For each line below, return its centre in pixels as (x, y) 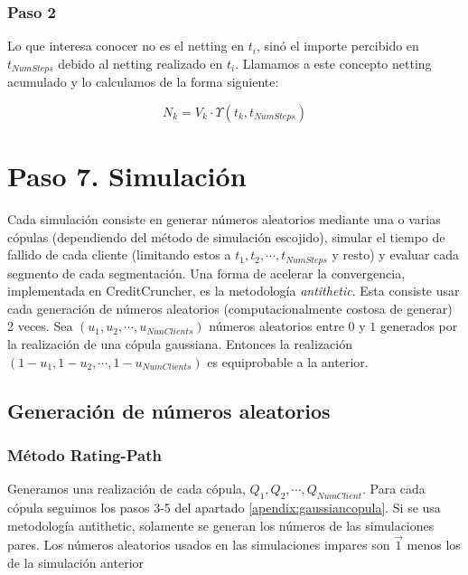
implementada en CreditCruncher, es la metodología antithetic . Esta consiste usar (234, 291)
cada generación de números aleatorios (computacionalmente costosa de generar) (230, 308)
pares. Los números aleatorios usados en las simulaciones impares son (199, 545)
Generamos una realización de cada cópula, (126, 489)
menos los (434, 545)
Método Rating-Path (85, 454)
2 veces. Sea (40, 326)
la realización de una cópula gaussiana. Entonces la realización (180, 344)
